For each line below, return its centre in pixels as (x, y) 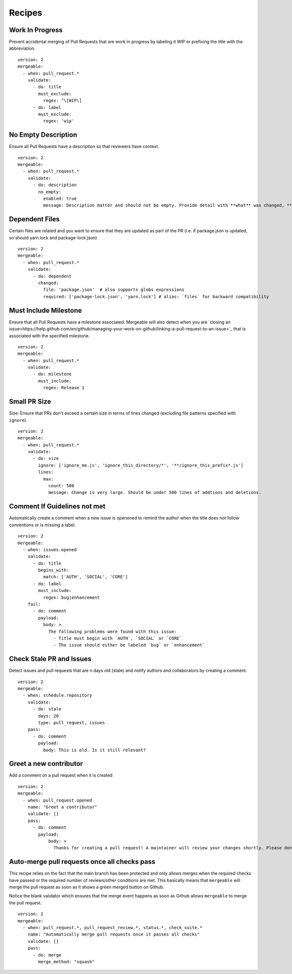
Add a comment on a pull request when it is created (61, 775)
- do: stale (47, 709)
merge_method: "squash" (66, 962)
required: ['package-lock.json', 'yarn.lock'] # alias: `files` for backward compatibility (156, 296)
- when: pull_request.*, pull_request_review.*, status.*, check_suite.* (112, 928)
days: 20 (48, 716)
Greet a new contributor (46, 764)
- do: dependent (52, 276)
